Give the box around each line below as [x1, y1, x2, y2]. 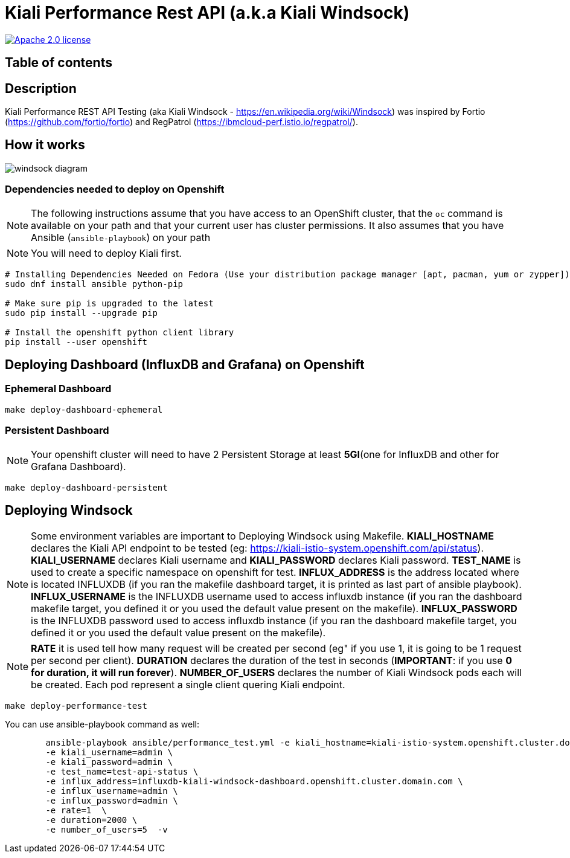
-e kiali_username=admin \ [45, 747, 173, 758]
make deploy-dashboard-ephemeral [5, 404, 163, 414]
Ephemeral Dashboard [5, 382, 112, 395]
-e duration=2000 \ [45, 815, 138, 825]
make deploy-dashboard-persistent [5, 482, 168, 492]
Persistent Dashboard [5, 424, 109, 437]
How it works [5, 137, 85, 153]
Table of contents [5, 55, 112, 71]
